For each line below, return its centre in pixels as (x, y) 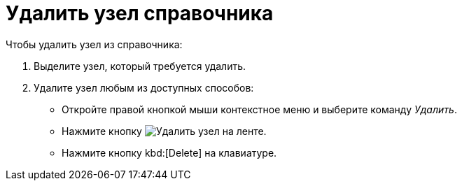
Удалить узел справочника (140, 13)
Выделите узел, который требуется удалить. (140, 66)
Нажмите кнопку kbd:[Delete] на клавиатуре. (169, 152)
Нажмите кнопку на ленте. (164, 131)
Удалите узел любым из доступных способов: (144, 87)
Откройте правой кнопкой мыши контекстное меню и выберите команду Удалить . (259, 109)
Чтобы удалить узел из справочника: (94, 44)
